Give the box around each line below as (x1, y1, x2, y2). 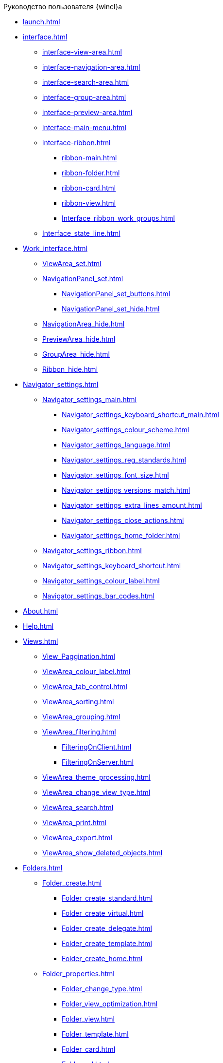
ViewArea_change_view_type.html (42, 788, 151, 796)
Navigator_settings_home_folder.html (62, 531, 180, 540)
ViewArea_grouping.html (42, 713, 120, 721)
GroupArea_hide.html (42, 350, 110, 358)
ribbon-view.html (62, 199, 116, 207)
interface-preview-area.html (42, 108, 133, 116)
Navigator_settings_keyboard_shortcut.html (42, 561, 181, 570)
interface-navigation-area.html (42, 63, 140, 71)
